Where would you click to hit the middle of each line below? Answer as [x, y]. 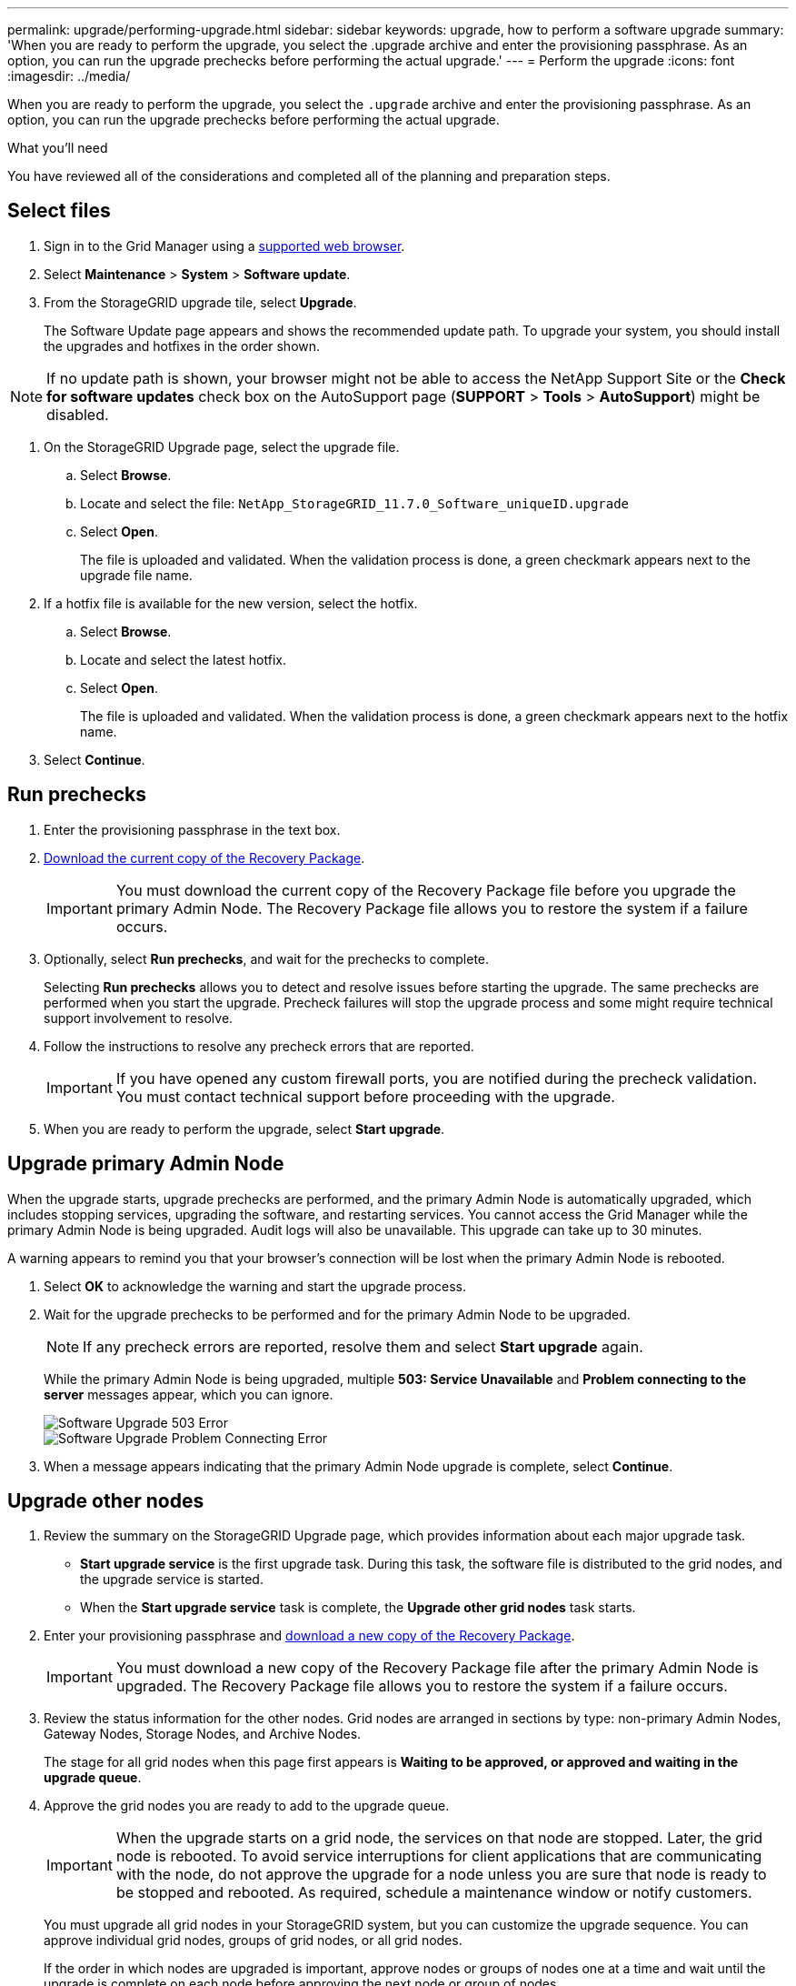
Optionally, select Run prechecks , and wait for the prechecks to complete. [267, 958]
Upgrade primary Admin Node [146, 1164]
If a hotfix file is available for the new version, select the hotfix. [231, 603]
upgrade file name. [136, 575]
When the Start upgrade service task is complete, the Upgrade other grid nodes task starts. [358, 1608]
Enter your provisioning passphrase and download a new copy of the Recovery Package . [309, 1636]
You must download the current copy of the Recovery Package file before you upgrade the [426, 890]
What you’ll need [58, 148]
